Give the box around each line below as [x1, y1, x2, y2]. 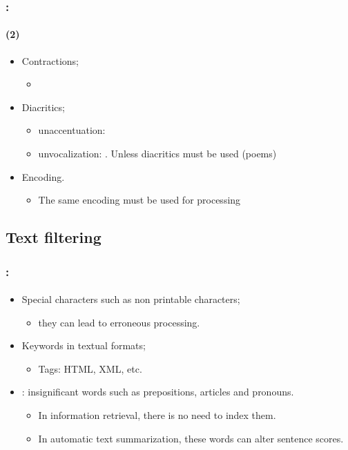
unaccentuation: [38, 123, 106, 137]
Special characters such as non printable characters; [21, 292, 240, 306]
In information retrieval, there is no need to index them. [38, 407, 276, 422]
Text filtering [6, 226, 101, 248]
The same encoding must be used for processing [38, 193, 241, 207]
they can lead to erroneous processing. [38, 315, 200, 329]
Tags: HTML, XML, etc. [38, 361, 142, 375]
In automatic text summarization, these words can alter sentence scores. [38, 431, 344, 445]
